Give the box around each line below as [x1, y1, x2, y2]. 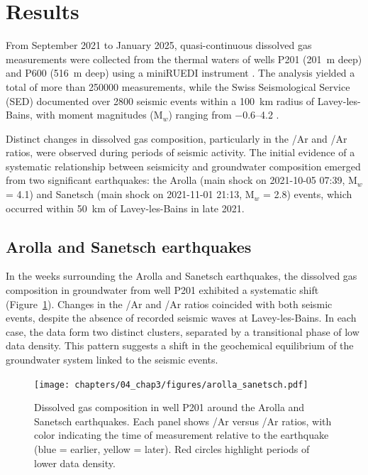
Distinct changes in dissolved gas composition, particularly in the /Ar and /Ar [6, 131, 347, 146]
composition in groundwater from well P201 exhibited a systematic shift [6, 283, 319, 297]
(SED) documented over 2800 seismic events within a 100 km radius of [6, 93, 315, 108]
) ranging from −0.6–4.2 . [168, 107, 279, 122]
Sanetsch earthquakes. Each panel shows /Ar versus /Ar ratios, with [34, 413, 332, 428]
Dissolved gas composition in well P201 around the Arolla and [34, 400, 305, 415]
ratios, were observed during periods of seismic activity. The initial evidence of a [6, 145, 355, 160]
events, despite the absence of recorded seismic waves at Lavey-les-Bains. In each [6, 310, 357, 325]
